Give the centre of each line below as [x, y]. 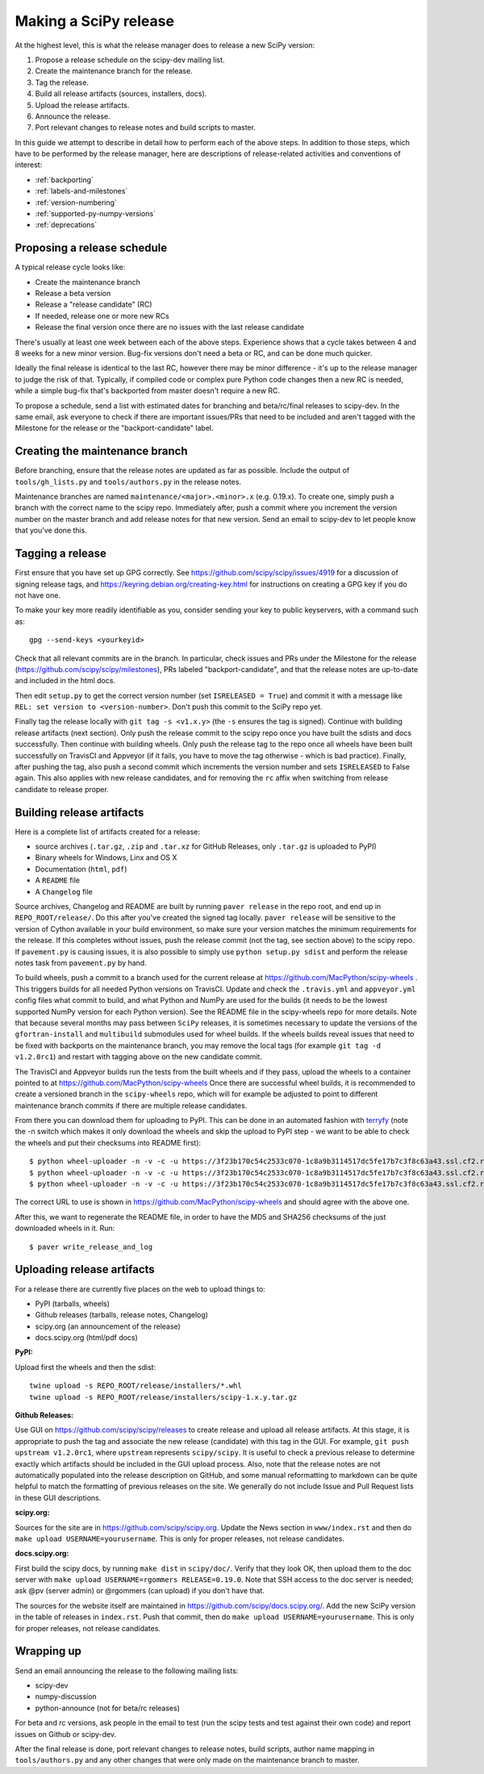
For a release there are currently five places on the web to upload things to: [140, 1289]
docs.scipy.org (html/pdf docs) [87, 1338]
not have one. [38, 595]
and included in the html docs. [65, 681]
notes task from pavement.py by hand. [81, 963]
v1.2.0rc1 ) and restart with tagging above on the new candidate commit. [138, 1057]
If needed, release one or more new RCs [102, 315]
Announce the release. [73, 116]
